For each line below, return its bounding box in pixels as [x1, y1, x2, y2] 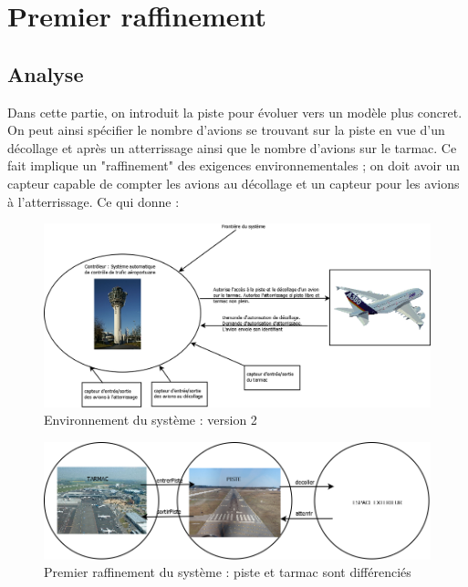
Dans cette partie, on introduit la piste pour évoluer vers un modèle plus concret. [7, 102, 463, 121]
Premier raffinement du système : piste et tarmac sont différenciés [44, 562, 411, 582]
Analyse [7, 59, 84, 88]
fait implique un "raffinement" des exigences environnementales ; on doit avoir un [7, 156, 461, 175]
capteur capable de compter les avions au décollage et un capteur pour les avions [7, 173, 460, 192]
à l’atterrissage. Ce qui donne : [7, 191, 180, 211]
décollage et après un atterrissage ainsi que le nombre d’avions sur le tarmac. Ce [7, 138, 457, 157]
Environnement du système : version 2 [44, 410, 257, 429]
